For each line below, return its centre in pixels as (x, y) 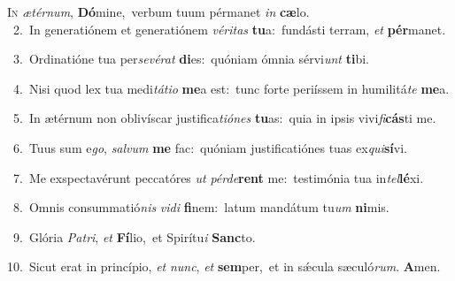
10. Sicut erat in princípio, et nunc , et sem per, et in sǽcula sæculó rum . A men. (224, 266)
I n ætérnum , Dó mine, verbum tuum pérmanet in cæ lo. (158, 11)
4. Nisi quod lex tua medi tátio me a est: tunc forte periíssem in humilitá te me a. (231, 88)
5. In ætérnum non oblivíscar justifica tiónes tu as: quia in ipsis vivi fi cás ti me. (224, 118)
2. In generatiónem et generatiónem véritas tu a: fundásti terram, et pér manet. (229, 29)
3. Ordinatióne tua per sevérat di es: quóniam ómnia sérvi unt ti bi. (191, 59)
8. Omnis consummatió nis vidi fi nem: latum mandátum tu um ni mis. (201, 207)
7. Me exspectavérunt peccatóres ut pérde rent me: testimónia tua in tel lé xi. (218, 177)
